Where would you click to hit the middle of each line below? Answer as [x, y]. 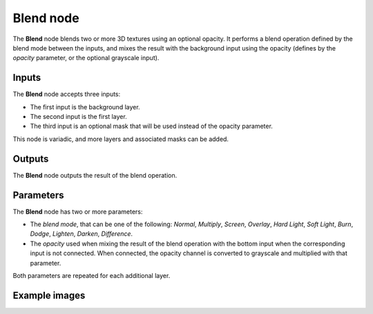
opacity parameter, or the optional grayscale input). [86, 58]
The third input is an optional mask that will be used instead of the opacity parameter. [151, 126]
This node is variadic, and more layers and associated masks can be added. [121, 139]
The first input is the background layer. [85, 107]
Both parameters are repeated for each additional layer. [92, 275]
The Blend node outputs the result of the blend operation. [95, 175]
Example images [49, 295]
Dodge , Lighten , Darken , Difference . [82, 234]
